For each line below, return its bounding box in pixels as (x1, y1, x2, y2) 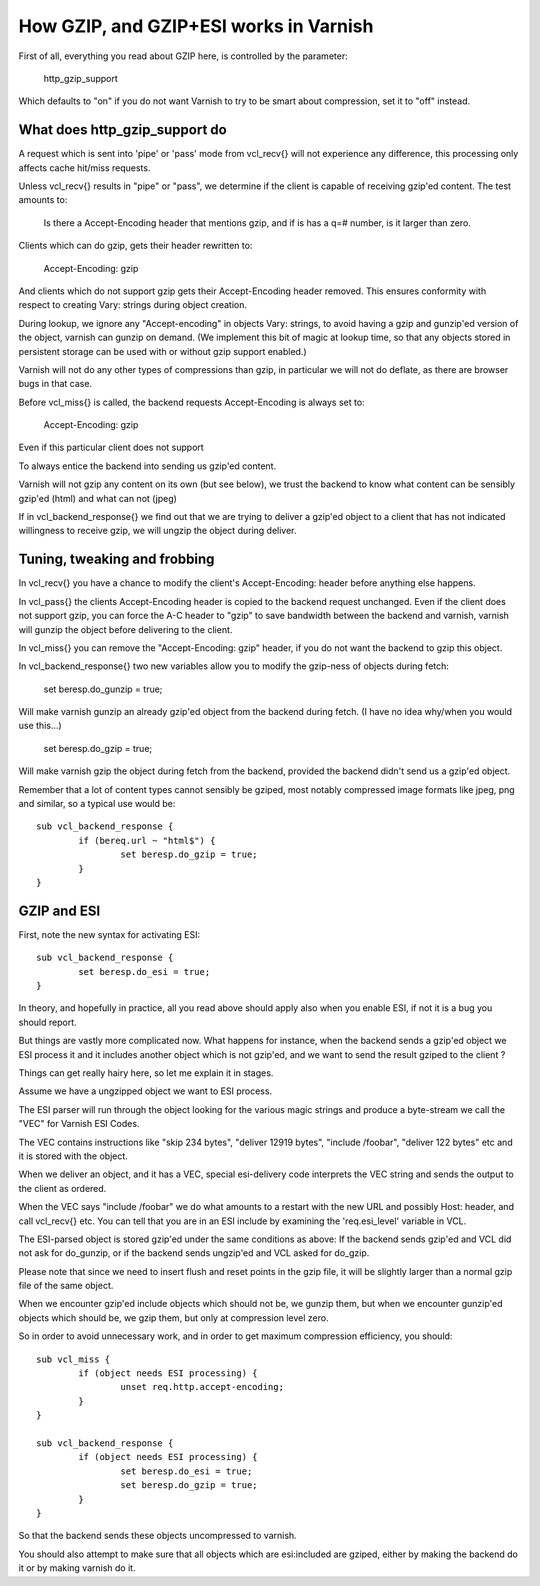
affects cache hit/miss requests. (18, 161, 151, 174)
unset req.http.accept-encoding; (120, 1381, 285, 1393)
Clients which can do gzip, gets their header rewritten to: (18, 240, 253, 252)
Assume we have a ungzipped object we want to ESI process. (18, 1085, 273, 1097)
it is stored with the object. (18, 1150, 129, 1162)
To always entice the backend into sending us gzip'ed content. (18, 460, 277, 472)
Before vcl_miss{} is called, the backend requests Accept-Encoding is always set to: (18, 396, 365, 408)
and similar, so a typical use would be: (18, 798, 176, 810)
